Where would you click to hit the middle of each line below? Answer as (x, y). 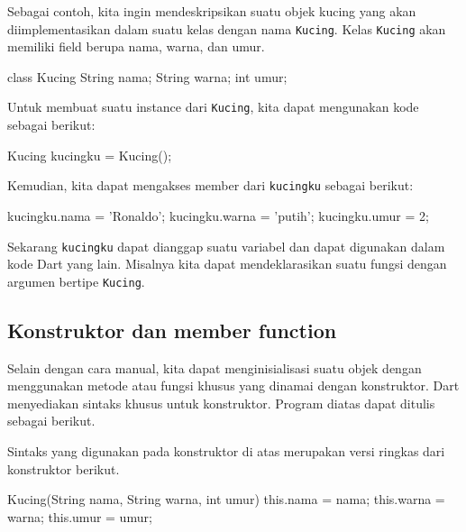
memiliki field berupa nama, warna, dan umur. (136, 46)
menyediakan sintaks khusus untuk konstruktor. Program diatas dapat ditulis (221, 403)
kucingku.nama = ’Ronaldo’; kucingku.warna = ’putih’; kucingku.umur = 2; (218, 215)
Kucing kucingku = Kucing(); (90, 155)
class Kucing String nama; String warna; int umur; (147, 76)
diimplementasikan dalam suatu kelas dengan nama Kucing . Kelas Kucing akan (227, 28)
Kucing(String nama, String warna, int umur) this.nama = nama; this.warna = (226, 499)
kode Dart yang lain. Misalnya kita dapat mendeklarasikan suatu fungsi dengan (227, 264)
